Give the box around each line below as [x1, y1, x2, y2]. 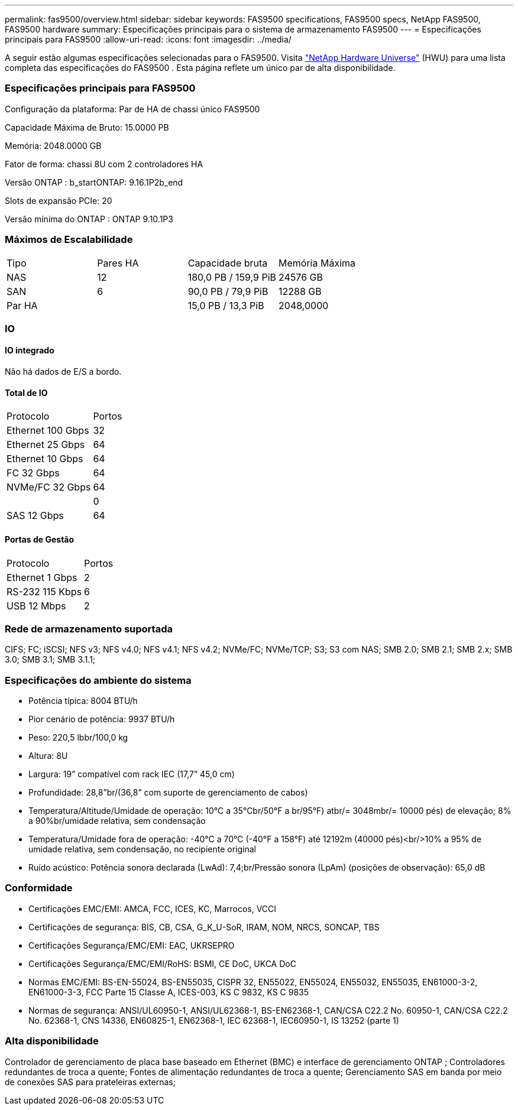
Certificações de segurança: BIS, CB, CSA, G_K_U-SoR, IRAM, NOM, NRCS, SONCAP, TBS [28, 921, 380, 932]
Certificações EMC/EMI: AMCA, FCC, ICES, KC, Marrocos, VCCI [28, 903, 277, 914]
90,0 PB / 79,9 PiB [187, 285, 268, 297]
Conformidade [5, 882, 73, 894]
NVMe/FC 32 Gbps [7, 481, 91, 494]
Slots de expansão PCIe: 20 [5, 195, 112, 206]
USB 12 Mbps [7, 599, 66, 612]
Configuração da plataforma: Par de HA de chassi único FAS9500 [5, 103, 260, 114]
